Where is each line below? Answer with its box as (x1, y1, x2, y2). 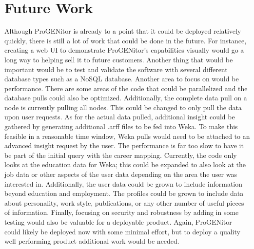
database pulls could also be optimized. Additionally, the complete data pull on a (4, 93, 247, 103)
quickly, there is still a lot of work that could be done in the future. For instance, (4, 35, 247, 45)
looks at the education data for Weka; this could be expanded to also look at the (4, 159, 246, 170)
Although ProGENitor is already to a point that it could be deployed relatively (4, 26, 241, 36)
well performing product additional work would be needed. (4, 236, 179, 246)
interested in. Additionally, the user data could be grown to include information (4, 178, 243, 189)
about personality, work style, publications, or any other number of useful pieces (4, 197, 244, 208)
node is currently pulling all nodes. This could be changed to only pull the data (4, 102, 242, 112)
